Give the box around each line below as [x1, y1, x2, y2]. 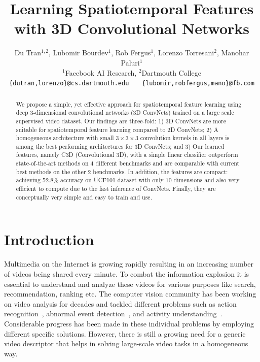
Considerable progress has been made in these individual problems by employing [4, 318, 254, 328]
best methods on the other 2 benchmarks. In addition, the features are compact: [16, 167, 228, 176]
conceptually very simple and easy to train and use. [16, 192, 152, 201]
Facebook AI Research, [65, 67, 137, 78]
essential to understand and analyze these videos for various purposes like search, [4, 278, 256, 289]
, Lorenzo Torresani [154, 47, 214, 58]
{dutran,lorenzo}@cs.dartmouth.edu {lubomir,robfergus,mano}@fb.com [9, 80, 254, 87]
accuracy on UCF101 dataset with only [60, 176, 164, 184]
